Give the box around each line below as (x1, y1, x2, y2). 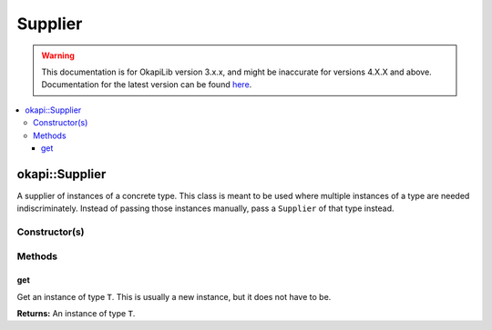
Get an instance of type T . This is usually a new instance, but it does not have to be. (16, 291, 332, 302)
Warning (41, 50, 75, 61)
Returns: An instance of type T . (16, 308, 136, 319)
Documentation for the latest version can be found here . (41, 79, 252, 90)
